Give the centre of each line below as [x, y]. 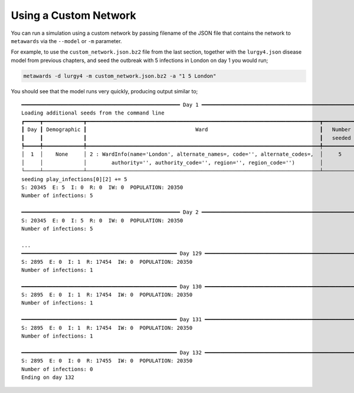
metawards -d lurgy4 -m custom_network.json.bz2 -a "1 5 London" [120, 76]
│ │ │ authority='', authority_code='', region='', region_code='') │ [172, 163]
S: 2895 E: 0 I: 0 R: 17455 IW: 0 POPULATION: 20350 [107, 361]
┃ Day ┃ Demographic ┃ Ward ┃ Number [186, 130]
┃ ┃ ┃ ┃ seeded [186, 138]
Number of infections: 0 [57, 369]
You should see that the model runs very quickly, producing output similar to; [104, 91]
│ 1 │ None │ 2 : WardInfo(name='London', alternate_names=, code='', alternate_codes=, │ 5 [182, 154]
